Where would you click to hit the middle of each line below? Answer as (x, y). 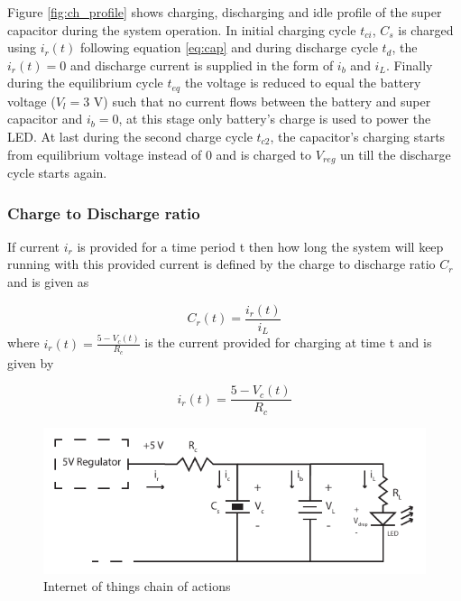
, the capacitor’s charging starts (358, 137)
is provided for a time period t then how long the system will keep (260, 246)
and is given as (48, 282)
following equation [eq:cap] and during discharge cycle (229, 47)
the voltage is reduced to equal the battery (303, 83)
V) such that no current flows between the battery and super (262, 101)
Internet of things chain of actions (137, 586)
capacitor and (45, 119)
